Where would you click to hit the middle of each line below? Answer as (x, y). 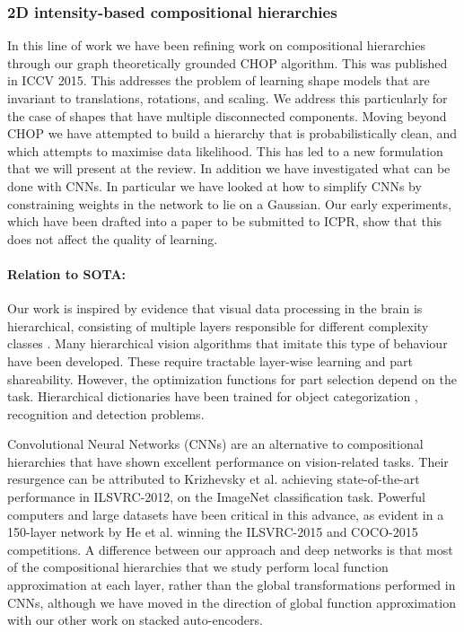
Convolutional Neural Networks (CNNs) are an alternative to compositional (215, 444)
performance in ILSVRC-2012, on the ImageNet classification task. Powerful (217, 497)
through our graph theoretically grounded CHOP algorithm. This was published (228, 62)
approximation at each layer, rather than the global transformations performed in (232, 585)
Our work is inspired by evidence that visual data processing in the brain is (215, 308)
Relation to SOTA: (67, 273)
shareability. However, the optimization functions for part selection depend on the (232, 378)
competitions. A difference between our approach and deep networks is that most (230, 549)
